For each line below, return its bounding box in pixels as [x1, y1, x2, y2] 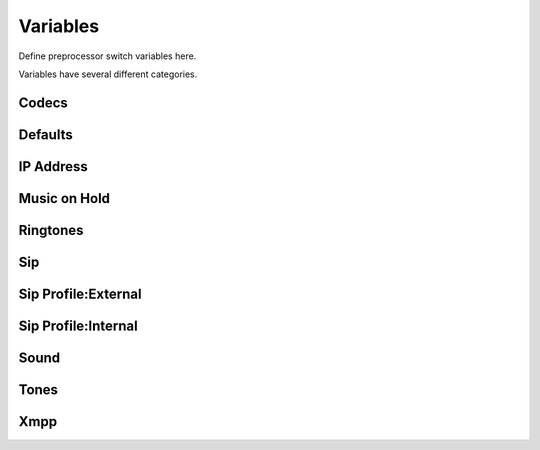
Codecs [18, 94, 69, 111]
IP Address [18, 158, 89, 175]
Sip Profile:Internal [18, 317, 139, 334]
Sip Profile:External [18, 285, 142, 302]
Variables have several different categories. [18, 68, 198, 80]
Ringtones [18, 221, 84, 239]
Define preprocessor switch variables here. [18, 50, 197, 62]
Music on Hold [18, 190, 110, 207]
